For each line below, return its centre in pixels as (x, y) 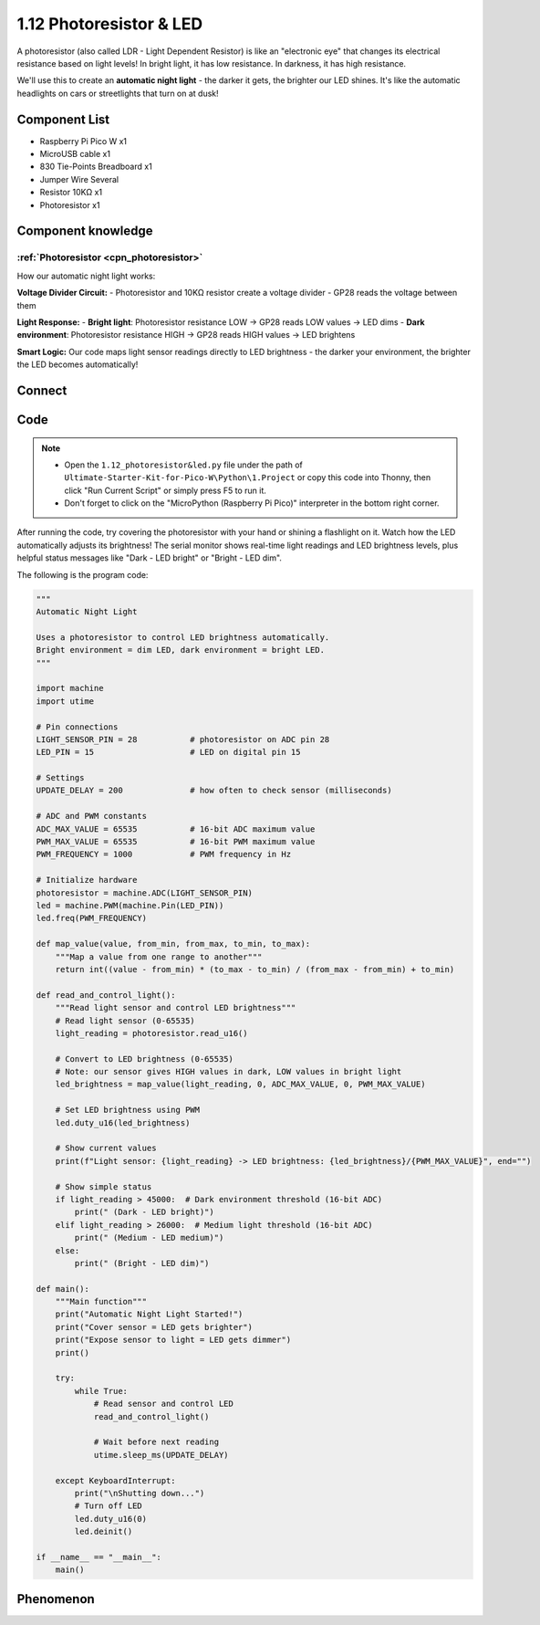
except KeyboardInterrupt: (116, 1480)
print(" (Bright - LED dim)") (142, 1263)
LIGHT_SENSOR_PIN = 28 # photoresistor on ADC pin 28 (183, 739)
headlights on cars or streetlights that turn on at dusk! (118, 93)
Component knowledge (85, 231)
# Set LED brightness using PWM (128, 1110)
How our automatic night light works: (86, 276)
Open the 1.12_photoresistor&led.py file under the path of (183, 465)
